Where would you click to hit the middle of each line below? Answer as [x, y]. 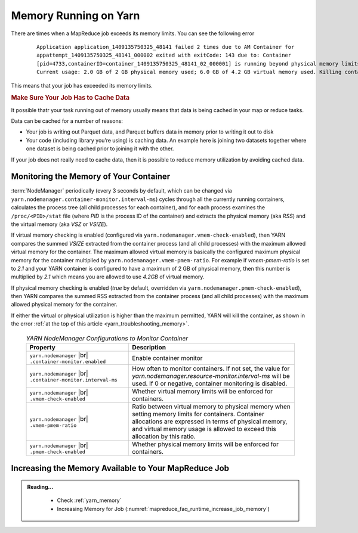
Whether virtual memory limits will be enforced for [203, 392]
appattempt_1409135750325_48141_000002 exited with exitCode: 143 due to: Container [164, 55]
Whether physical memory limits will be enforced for [205, 444]
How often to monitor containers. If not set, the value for [211, 368]
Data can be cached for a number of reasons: [67, 121]
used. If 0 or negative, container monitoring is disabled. [210, 383]
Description [149, 348]
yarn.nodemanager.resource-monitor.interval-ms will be [211, 376]
